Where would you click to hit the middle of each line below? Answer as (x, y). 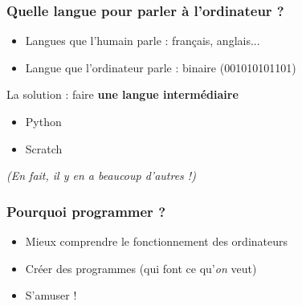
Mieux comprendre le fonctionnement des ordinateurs (157, 241)
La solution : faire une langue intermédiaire (122, 94)
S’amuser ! (51, 295)
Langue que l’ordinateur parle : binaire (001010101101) (161, 67)
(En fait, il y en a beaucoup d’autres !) (101, 175)
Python (43, 121)
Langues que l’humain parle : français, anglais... (143, 41)
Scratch (44, 148)
